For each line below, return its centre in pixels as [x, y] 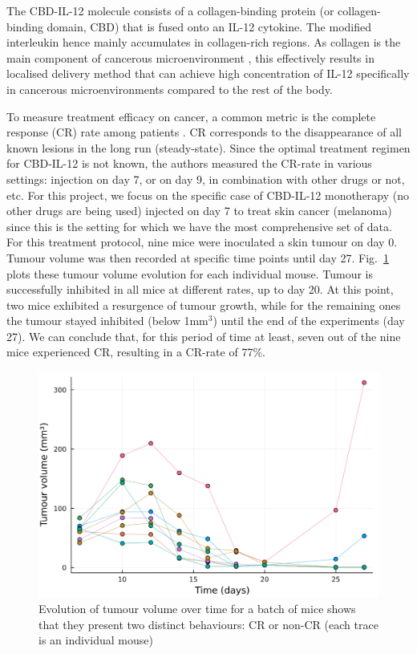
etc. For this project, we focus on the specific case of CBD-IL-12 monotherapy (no [208, 195]
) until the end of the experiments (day [309, 321]
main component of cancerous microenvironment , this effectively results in [190, 57]
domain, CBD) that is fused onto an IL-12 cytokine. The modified [209, 26]
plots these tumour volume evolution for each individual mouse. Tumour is [190, 273]
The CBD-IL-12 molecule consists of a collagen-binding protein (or [170, 10]
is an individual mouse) [96, 640]
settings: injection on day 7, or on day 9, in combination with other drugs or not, [206, 179]
